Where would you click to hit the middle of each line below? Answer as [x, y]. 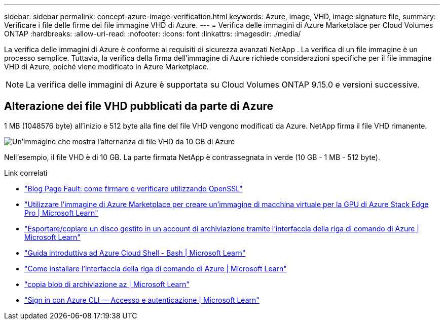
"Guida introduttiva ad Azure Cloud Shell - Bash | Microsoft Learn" [135, 253]
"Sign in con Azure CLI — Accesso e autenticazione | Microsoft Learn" [142, 300]
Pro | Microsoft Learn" [61, 213]
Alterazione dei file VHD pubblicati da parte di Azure [139, 106]
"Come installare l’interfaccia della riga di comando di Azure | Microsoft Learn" [156, 268]
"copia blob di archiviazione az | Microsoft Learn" [107, 284]
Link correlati [26, 173]
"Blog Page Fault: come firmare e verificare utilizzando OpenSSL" [134, 188]
